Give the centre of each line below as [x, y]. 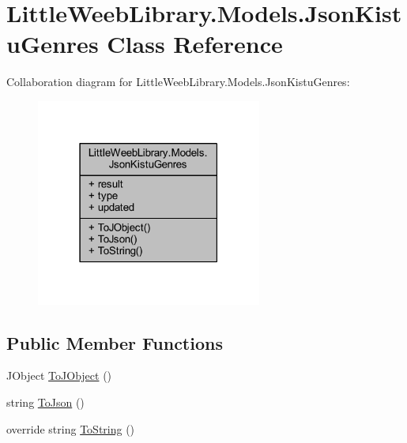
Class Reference [195, 44]
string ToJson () [45, 402]
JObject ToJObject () [59, 375]
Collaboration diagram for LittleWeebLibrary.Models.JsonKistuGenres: [178, 82]
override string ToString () [71, 428]
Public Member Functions [115, 342]
